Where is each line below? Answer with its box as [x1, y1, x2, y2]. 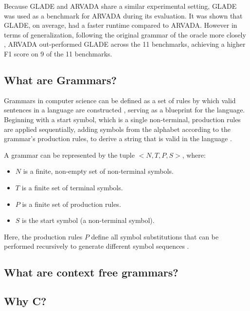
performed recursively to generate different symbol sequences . [4, 241, 189, 251]
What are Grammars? [4, 72, 117, 87]
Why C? [4, 293, 47, 309]
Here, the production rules [4, 231, 83, 241]
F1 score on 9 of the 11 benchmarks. [4, 48, 112, 58]
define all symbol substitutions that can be [91, 231, 219, 241]
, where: [182, 149, 206, 160]
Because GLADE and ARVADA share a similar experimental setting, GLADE [4, 1, 237, 11]
